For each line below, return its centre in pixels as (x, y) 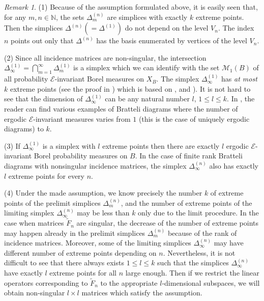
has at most (239, 79)
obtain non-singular (35, 293)
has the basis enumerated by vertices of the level (172, 40)
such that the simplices (193, 263)
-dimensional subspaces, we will (211, 282)
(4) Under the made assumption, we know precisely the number (103, 193)
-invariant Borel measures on (99, 79)
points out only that (42, 40)
